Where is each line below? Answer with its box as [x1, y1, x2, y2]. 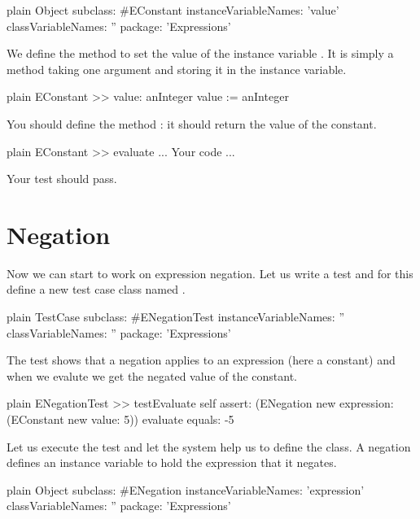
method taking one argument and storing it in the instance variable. [7, 60, 347, 77]
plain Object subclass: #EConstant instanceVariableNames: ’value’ [7, 2, 339, 18]
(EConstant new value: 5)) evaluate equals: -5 [7, 411, 234, 428]
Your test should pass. [7, 170, 117, 187]
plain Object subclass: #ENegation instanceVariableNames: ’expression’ [7, 481, 365, 498]
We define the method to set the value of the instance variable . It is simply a [7, 45, 394, 62]
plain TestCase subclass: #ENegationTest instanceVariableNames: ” [7, 308, 344, 325]
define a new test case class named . [7, 281, 186, 298]
